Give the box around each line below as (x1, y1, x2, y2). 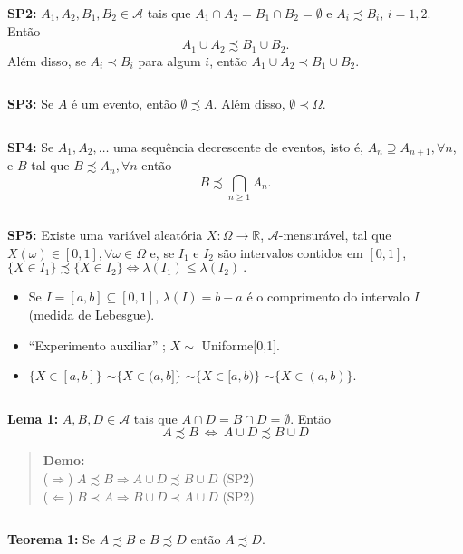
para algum (138, 51, 201, 70)
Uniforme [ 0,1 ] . (201, 335, 280, 354)
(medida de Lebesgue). (28, 304, 155, 323)
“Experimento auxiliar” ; (28, 335, 166, 354)
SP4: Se (7, 137, 54, 156)
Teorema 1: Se (7, 530, 96, 549)
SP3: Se (7, 94, 54, 113)
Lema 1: (7, 408, 59, 427)
